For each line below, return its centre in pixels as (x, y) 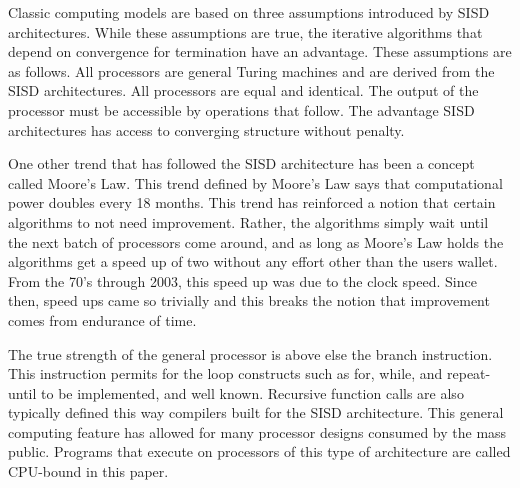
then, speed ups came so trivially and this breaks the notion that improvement (249, 300)
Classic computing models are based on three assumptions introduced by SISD (249, 12)
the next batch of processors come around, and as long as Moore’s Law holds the (256, 241)
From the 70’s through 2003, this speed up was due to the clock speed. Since (242, 280)
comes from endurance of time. (102, 319)
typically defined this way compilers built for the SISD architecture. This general (256, 412)
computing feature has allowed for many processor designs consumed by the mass (257, 431)
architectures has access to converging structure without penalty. (206, 129)
